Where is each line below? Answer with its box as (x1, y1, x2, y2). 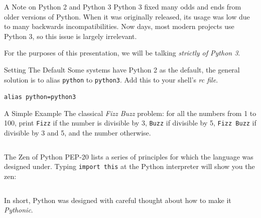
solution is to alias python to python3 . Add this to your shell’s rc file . (4, 74, 218, 84)
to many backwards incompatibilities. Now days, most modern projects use (4, 21, 234, 31)
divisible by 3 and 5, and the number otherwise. (4, 127, 151, 138)
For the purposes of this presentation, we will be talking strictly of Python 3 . (4, 47, 240, 58)
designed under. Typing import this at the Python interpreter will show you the (4, 161, 255, 171)
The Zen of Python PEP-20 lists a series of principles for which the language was (4, 151, 253, 161)
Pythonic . (4, 204, 33, 215)
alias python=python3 (4, 93, 76, 101)
